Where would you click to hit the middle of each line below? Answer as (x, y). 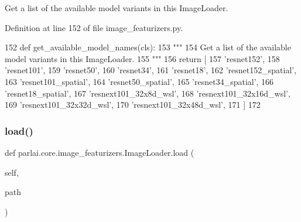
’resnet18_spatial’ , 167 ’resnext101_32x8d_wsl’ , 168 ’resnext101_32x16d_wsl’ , (148, 93)
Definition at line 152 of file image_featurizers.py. (94, 27)
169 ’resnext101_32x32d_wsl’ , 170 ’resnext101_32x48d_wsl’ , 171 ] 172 (133, 105)
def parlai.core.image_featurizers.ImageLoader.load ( (100, 152)
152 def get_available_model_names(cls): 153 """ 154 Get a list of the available (148, 47)
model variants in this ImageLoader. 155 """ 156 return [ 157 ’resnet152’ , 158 (142, 58)
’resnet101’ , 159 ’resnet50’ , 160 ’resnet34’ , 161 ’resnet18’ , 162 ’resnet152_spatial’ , (151, 70)
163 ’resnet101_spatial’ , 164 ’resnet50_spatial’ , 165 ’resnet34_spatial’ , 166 (139, 81)
